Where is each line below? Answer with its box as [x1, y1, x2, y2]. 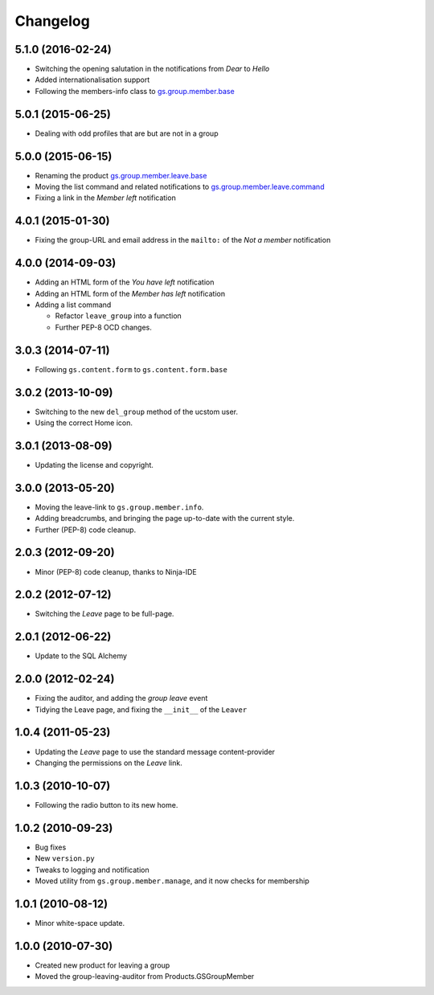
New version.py [35, 854, 96, 863]
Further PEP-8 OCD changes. [55, 322, 153, 332]
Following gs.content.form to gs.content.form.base [35, 364, 228, 374]
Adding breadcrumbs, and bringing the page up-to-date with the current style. [35, 514, 295, 523]
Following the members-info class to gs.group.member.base [35, 86, 235, 96]
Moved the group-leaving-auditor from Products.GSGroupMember [35, 972, 255, 981]
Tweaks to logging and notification [35, 865, 149, 874]
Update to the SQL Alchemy [35, 651, 128, 661]
